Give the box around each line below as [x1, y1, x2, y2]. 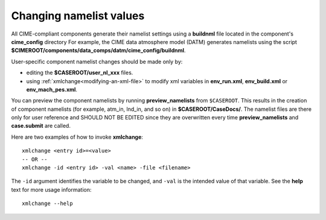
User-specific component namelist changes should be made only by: [11, 58, 183, 65]
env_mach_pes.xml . [26, 86, 78, 93]
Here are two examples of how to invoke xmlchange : [11, 133, 143, 140]
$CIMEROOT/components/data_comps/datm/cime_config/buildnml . [11, 47, 186, 54]
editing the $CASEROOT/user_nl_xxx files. [26, 69, 133, 77]
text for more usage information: [11, 186, 92, 193]
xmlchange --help [22, 200, 73, 207]
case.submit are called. [11, 122, 71, 130]
